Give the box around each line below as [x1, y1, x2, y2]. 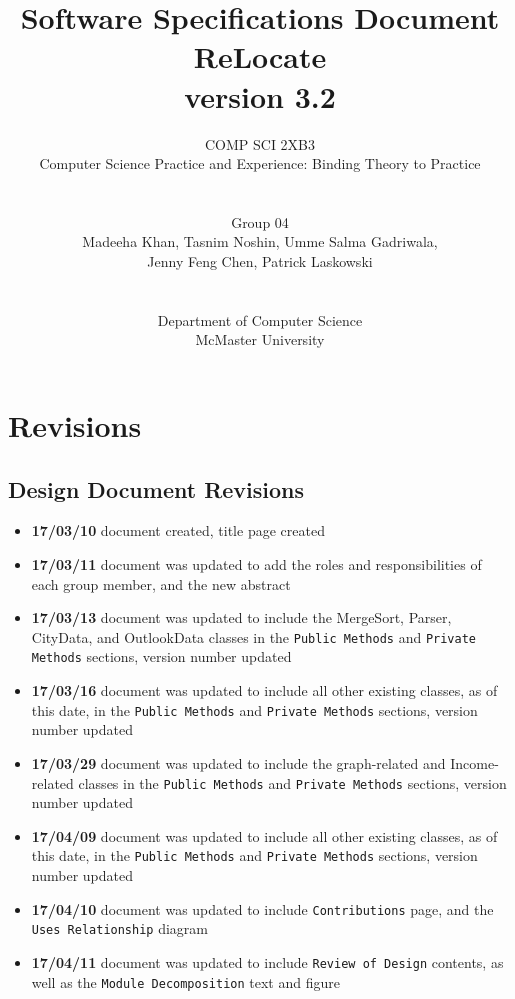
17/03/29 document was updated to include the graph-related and [31, 752, 446, 773]
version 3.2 [184, 75, 336, 116]
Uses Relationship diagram [31, 918, 208, 939]
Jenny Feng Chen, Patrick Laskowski [147, 251, 373, 272]
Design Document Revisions [8, 473, 305, 504]
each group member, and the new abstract [31, 573, 291, 594]
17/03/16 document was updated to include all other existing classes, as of [31, 680, 498, 701]
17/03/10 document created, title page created [31, 520, 325, 541]
